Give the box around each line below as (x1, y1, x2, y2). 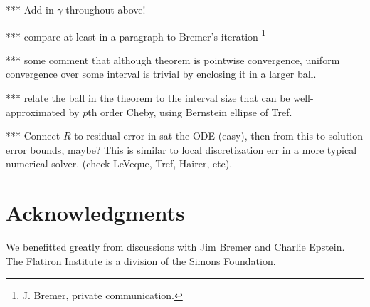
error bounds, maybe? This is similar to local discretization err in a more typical (6, 142, 357, 157)
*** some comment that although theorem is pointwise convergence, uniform (6, 52, 340, 67)
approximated (6, 104, 66, 119)
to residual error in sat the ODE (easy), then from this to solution (74, 128, 364, 143)
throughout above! (65, 2, 146, 16)
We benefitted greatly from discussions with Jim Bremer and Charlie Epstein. (6, 239, 345, 254)
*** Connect (6, 128, 60, 143)
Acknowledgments (6, 198, 185, 227)
